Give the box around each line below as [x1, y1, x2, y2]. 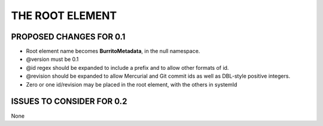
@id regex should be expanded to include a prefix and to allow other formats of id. [26, 64, 229, 71]
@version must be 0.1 [26, 56, 79, 63]
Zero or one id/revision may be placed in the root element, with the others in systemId [26, 81, 237, 88]
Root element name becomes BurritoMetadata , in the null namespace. [26, 48, 200, 55]
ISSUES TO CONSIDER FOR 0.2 [11, 96, 127, 107]
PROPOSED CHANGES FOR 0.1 [11, 32, 126, 42]
